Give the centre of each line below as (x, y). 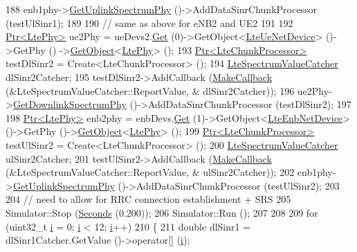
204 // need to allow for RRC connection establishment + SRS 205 (148, 199)
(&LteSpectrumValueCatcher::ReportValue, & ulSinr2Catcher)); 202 (150, 172)
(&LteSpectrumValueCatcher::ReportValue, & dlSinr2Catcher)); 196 (150, 90)
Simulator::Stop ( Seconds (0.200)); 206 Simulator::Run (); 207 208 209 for (162, 212)
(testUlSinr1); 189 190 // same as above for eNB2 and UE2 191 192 (149, 22)
